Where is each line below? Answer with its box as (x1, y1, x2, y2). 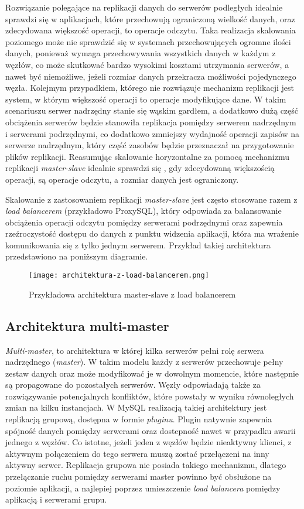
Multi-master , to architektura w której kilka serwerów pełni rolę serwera (5, 344, 264, 356)
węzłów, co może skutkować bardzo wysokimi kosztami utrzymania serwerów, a (5, 58, 289, 70)
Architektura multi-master (5, 316, 169, 334)
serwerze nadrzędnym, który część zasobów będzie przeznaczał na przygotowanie (5, 139, 294, 151)
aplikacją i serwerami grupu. (5, 493, 107, 505)
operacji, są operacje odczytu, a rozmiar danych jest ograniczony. (5, 173, 239, 185)
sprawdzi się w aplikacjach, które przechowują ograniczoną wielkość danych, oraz (5, 12, 295, 25)
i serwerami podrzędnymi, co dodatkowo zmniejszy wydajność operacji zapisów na (5, 127, 300, 139)
